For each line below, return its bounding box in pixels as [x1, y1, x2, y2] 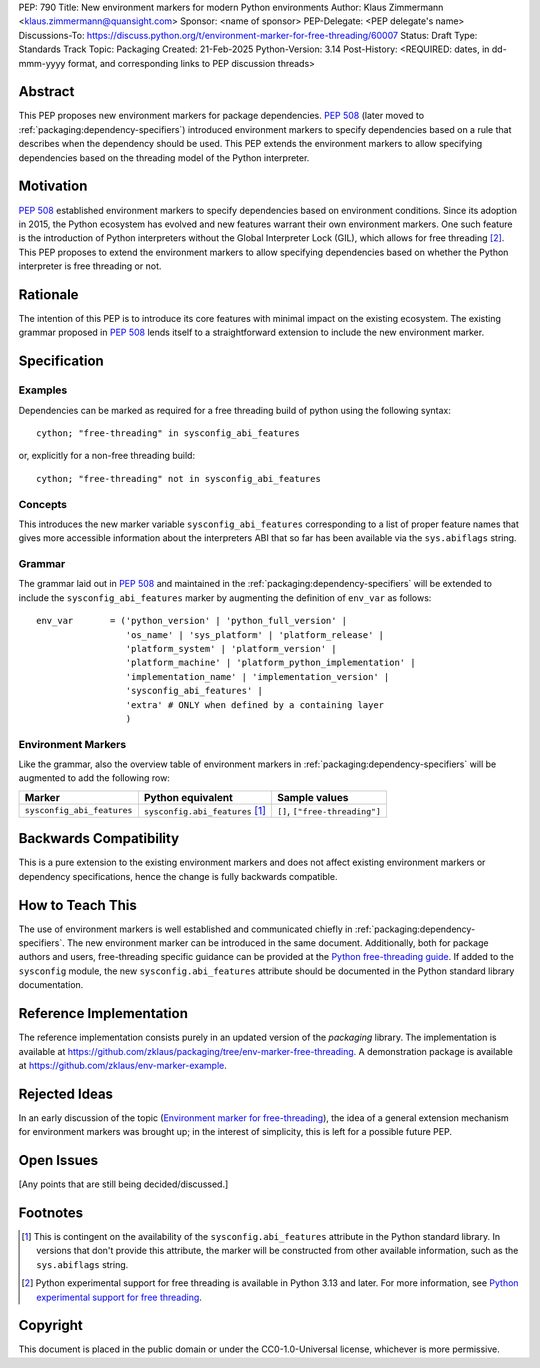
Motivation [18, 178, 88, 195]
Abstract [18, 83, 75, 100]
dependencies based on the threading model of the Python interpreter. [18, 151, 310, 164]
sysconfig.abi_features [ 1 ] [143, 803, 267, 817]
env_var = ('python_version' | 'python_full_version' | [36, 615, 348, 627]
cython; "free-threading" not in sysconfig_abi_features [36, 473, 322, 484]
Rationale [18, 286, 79, 303]
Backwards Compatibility [18, 830, 180, 847]
